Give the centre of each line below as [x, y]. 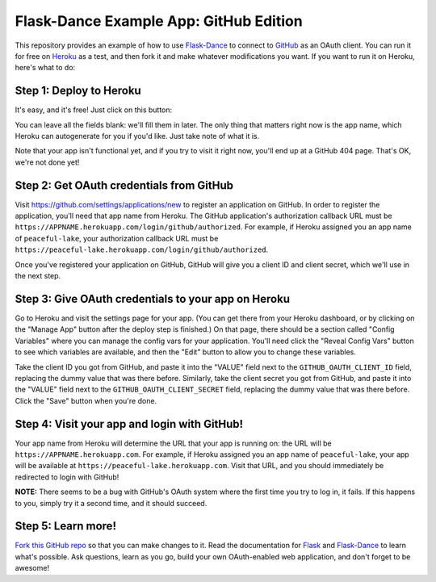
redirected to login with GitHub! [67, 477]
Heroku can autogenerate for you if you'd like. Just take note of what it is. [137, 136]
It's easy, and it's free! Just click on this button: [94, 110]
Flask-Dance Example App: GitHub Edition [159, 21]
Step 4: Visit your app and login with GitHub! [129, 424]
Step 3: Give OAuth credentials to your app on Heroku [153, 299]
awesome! [32, 568]
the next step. [38, 276]
